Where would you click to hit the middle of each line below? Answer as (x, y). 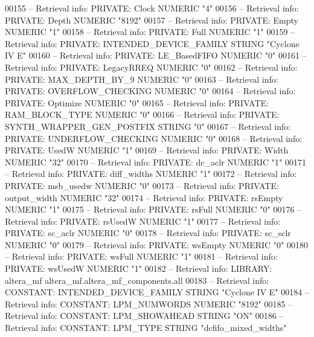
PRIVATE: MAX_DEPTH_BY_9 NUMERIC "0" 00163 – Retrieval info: (142, 79)
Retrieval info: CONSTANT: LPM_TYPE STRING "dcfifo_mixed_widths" (146, 328)
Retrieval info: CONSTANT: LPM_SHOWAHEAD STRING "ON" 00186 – (144, 316)
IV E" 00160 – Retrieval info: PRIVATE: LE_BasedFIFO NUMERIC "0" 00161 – (156, 55)
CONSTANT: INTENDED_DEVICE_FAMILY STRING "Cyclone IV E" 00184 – (157, 292)
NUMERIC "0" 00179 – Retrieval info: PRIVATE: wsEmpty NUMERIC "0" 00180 (156, 244)
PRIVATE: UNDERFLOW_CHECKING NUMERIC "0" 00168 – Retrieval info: (154, 138)
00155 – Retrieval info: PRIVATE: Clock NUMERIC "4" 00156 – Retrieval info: (152, 8)
